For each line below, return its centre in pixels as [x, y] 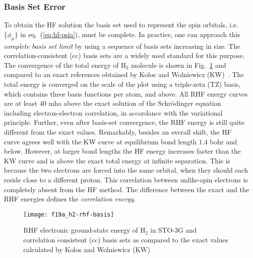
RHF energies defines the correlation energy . [70, 199]
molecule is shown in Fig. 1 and [179, 65]
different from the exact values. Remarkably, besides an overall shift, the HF [118, 131]
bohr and [224, 141]
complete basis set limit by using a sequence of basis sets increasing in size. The [122, 46]
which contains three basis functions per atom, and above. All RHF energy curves [126, 93]
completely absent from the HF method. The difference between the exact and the [126, 189]
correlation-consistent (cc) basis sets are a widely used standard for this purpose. [124, 55]
